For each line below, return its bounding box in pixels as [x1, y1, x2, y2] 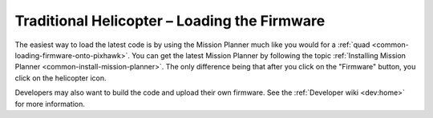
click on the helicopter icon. [14, 73, 107, 83]
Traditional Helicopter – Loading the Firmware [14, 12, 326, 29]
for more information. [14, 99, 86, 108]
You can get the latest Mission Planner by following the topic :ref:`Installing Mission [131, 50, 407, 60]
